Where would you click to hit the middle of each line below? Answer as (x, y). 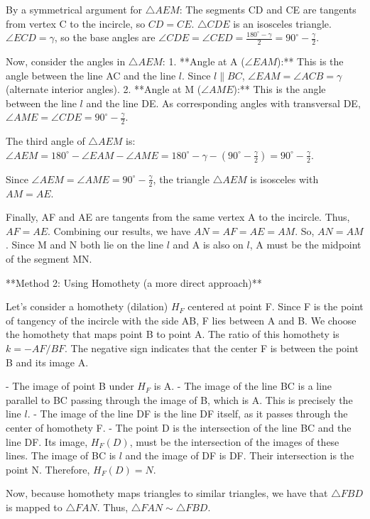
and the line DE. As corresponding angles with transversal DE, (223, 103)
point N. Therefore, (48, 469)
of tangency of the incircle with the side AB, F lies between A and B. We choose (181, 320)
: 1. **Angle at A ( (203, 61)
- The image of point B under (70, 386)
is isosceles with (284, 179)
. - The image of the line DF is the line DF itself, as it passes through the (187, 414)
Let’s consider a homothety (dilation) (87, 306)
